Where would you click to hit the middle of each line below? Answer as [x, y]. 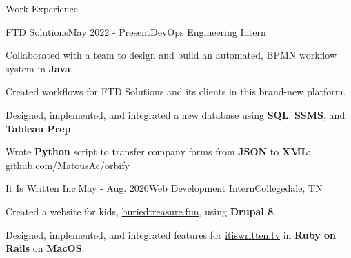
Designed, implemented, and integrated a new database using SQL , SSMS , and [175, 114]
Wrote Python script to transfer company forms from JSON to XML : [158, 151]
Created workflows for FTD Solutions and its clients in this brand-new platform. [176, 91]
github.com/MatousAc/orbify [68, 165]
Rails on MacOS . [45, 248]
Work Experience [42, 8]
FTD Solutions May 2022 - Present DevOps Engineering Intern [136, 31]
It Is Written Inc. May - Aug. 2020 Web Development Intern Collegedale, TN [164, 188]
